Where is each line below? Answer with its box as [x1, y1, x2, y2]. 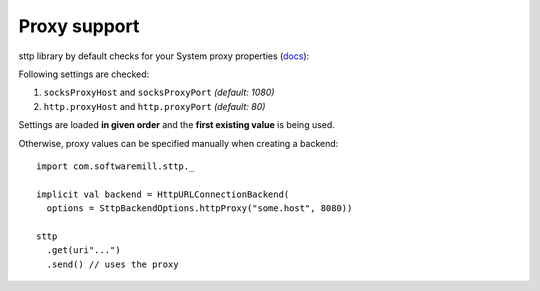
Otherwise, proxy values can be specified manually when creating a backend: [18, 137, 339, 149]
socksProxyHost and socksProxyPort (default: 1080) [43, 86, 275, 99]
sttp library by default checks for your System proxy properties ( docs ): [18, 50, 310, 62]
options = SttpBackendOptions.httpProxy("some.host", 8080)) [46, 203, 353, 214]
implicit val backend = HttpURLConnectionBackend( [36, 188, 290, 200]
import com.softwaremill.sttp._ [36, 160, 195, 172]
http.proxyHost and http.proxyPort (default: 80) [43, 100, 266, 112]
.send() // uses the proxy [46, 258, 179, 270]
